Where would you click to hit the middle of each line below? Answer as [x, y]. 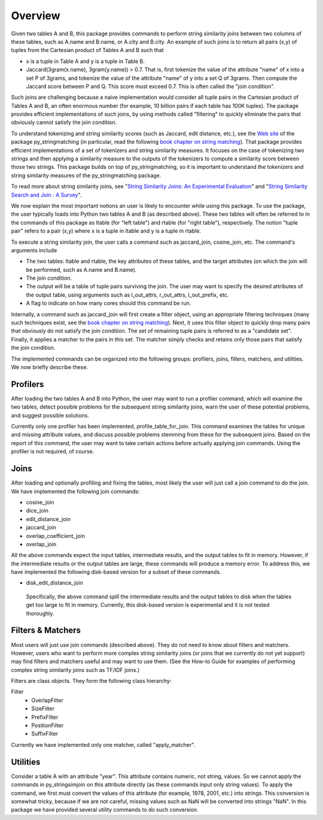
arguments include [34, 250]
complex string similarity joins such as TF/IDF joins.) [75, 670]
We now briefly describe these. [50, 367]
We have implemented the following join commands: [75, 491]
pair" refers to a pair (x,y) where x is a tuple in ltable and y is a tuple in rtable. [106, 231]
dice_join [37, 511]
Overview [36, 16]
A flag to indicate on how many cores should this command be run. [109, 303]
